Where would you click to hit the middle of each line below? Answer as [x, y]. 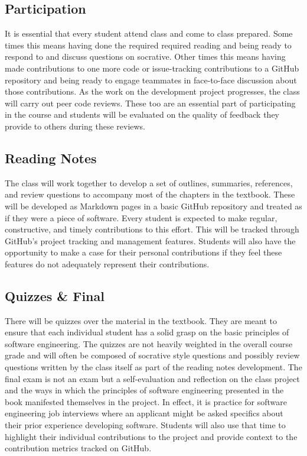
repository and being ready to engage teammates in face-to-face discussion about [151, 80]
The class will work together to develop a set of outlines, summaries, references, [149, 182]
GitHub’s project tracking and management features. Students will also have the [150, 240]
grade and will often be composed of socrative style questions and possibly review [152, 355]
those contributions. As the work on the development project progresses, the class [152, 91]
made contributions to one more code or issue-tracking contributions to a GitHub [152, 68]
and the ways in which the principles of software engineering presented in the [144, 390]
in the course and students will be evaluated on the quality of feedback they [142, 114]
